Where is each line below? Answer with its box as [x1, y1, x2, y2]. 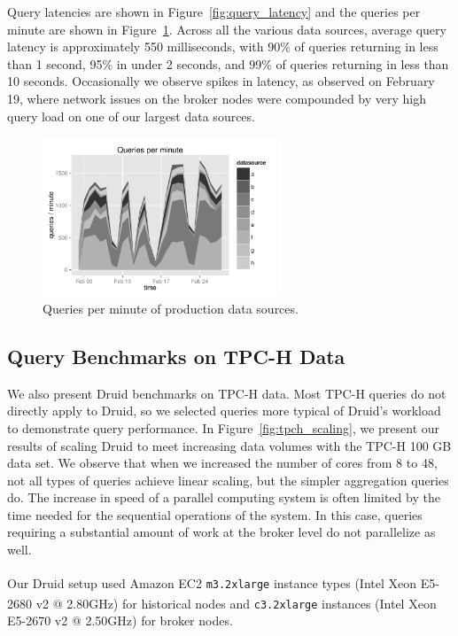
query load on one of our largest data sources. [7, 106, 255, 125]
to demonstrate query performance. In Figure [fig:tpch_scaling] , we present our [7, 418, 440, 437]
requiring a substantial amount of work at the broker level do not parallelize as [7, 523, 436, 541]
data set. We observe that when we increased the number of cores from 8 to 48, [7, 454, 438, 472]
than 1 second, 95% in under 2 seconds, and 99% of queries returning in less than [7, 54, 449, 73]
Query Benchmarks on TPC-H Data [7, 342, 345, 369]
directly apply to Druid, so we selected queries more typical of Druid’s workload [7, 401, 441, 420]
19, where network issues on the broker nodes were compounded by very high [7, 89, 427, 107]
